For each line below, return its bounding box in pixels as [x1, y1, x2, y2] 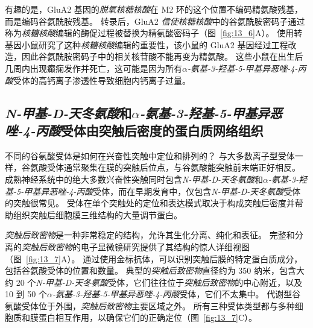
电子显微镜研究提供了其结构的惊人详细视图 [80, 240, 250, 253]
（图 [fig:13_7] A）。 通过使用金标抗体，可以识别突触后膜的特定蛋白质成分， [5, 252, 303, 265]
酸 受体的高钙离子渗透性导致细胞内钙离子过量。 [5, 74, 191, 86]
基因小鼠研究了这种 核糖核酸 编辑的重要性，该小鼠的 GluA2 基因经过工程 [5, 38, 288, 51]
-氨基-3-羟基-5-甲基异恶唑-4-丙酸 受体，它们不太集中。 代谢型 [52, 288, 292, 300]
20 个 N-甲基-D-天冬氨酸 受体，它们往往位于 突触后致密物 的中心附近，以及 [16, 276, 303, 288]
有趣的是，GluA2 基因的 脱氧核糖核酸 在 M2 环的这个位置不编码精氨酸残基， [5, 3, 303, 15]
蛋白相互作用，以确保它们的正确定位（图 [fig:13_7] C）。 [38, 311, 258, 324]
